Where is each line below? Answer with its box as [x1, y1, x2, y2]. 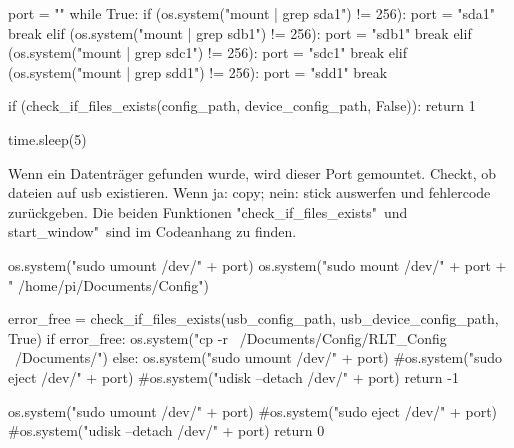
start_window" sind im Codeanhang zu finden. [8, 221, 297, 242]
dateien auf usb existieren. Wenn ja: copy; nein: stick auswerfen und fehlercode [8, 182, 491, 203]
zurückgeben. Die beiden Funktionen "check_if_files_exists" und [8, 201, 408, 222]
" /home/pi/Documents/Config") [8, 274, 209, 295]
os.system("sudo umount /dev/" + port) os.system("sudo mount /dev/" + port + [8, 254, 507, 275]
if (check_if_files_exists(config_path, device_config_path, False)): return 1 [8, 95, 476, 116]
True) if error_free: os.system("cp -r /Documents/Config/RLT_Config [8, 327, 447, 348]
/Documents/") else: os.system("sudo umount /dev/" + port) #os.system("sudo [14, 347, 503, 368]
